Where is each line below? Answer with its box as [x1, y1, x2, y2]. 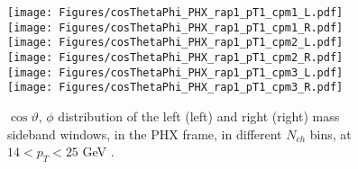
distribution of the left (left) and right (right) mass [58, 106, 340, 125]
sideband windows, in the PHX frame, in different [7, 124, 282, 143]
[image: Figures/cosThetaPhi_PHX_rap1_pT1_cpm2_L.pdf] [7, 36, 344, 49]
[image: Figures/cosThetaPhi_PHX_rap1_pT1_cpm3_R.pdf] [7, 81, 344, 94]
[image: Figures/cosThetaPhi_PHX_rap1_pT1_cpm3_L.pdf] [7, 66, 344, 79]
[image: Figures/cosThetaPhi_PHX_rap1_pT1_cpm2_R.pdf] [7, 50, 344, 64]
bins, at [309, 124, 352, 143]
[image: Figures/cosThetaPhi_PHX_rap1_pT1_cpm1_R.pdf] [7, 21, 344, 34]
